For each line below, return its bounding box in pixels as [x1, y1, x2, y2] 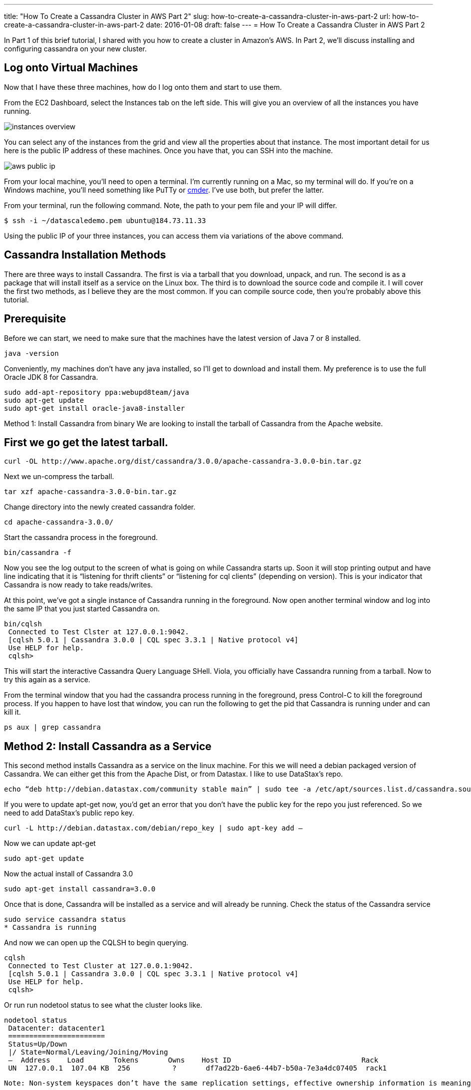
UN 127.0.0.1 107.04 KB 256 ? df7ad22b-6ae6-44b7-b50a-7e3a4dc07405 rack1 [8, 1064, 387, 1073]
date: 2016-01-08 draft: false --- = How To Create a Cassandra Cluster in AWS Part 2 [146, 20, 425, 29]
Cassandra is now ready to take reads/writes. [4, 580, 153, 589]
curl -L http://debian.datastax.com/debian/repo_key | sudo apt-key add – [4, 824, 303, 832]
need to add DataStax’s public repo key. [4, 809, 135, 817]
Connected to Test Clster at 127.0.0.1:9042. [8, 628, 189, 636]
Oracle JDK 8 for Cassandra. [4, 372, 98, 381]
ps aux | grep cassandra [4, 723, 101, 732]
